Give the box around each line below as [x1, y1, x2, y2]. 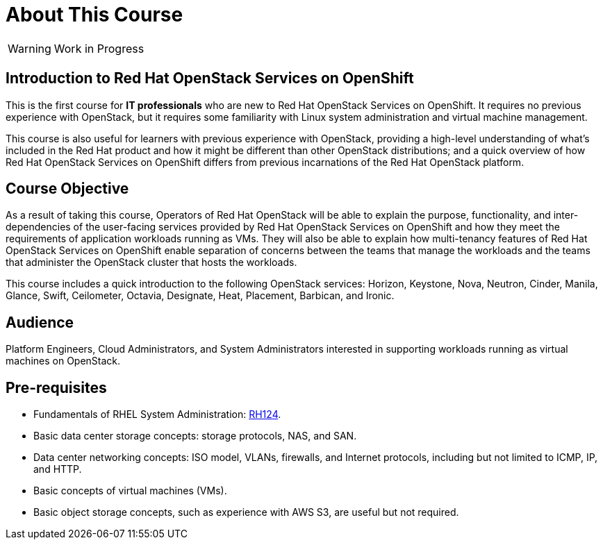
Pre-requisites [6, 378, 107, 396]
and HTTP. [33, 463, 82, 476]
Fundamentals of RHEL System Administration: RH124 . [33, 408, 281, 421]
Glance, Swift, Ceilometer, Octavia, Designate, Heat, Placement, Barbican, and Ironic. [6, 290, 395, 302]
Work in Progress [53, 41, 144, 56]
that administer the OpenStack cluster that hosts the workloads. [6, 256, 297, 269]
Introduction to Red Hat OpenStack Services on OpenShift [6, 69, 414, 87]
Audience [6, 313, 74, 331]
